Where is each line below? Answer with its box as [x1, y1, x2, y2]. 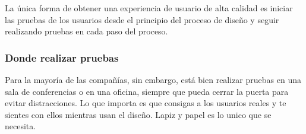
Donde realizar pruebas [5, 50, 119, 65]
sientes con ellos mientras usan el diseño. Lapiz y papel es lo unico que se [5, 108, 272, 120]
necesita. [5, 120, 36, 132]
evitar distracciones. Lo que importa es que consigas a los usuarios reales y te [5, 97, 286, 109]
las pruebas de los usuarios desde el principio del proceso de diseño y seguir [5, 13, 279, 25]
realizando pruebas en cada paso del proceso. [5, 25, 168, 37]
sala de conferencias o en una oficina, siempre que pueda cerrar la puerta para [5, 85, 289, 97]
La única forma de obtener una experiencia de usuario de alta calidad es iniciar [5, 2, 293, 14]
